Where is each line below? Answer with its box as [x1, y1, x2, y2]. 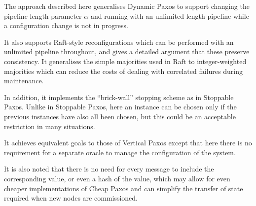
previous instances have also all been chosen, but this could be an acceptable [4, 111, 236, 121]
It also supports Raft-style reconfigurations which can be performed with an [4, 36, 234, 47]
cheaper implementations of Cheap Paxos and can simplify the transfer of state [4, 183, 243, 193]
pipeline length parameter [4, 10, 82, 21]
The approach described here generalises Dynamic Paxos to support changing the [4, 1, 250, 11]
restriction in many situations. [4, 121, 95, 131]
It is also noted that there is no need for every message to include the [4, 164, 214, 174]
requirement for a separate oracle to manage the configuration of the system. [4, 147, 236, 157]
